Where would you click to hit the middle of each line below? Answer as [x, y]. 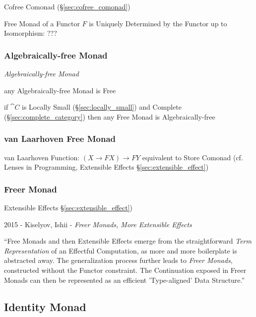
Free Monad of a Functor [42, 23]
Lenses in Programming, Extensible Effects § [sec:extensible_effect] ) [106, 167]
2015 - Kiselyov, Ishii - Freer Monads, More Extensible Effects [98, 224]
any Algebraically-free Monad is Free [60, 90]
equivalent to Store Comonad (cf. [192, 157]
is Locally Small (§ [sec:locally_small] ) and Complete [102, 107]
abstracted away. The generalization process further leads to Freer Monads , [118, 260]
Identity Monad [45, 306]
